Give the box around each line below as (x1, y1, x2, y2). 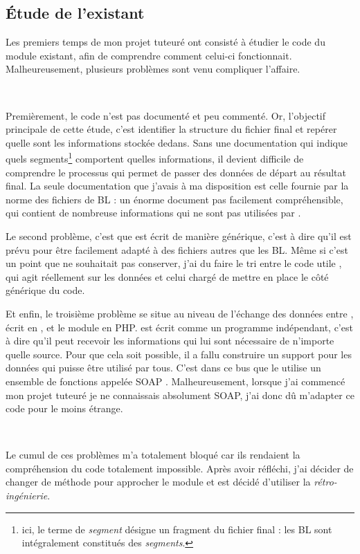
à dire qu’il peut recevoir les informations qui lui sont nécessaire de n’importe (6, 333, 334, 348)
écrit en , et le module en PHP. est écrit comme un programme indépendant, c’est (6, 320, 353, 334)
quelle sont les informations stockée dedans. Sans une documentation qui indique (6, 135, 348, 149)
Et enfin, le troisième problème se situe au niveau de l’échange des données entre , (6, 306, 354, 320)
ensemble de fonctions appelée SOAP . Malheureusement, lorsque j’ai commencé (6, 373, 345, 388)
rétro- (314, 474, 337, 489)
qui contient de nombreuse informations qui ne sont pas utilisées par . (6, 205, 301, 220)
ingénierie (6, 488, 48, 503)
